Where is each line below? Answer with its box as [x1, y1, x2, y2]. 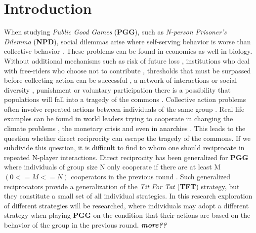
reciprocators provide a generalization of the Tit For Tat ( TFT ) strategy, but [4, 181, 240, 191]
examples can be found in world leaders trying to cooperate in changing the [4, 113, 233, 124]
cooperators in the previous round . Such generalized [71, 171, 230, 182]
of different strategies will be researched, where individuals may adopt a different [4, 200, 249, 210]
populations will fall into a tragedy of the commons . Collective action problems [4, 94, 246, 104]
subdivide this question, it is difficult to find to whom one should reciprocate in [4, 142, 245, 153]
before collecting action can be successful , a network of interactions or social [4, 75, 237, 85]
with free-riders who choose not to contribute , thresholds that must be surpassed [4, 65, 251, 75]
